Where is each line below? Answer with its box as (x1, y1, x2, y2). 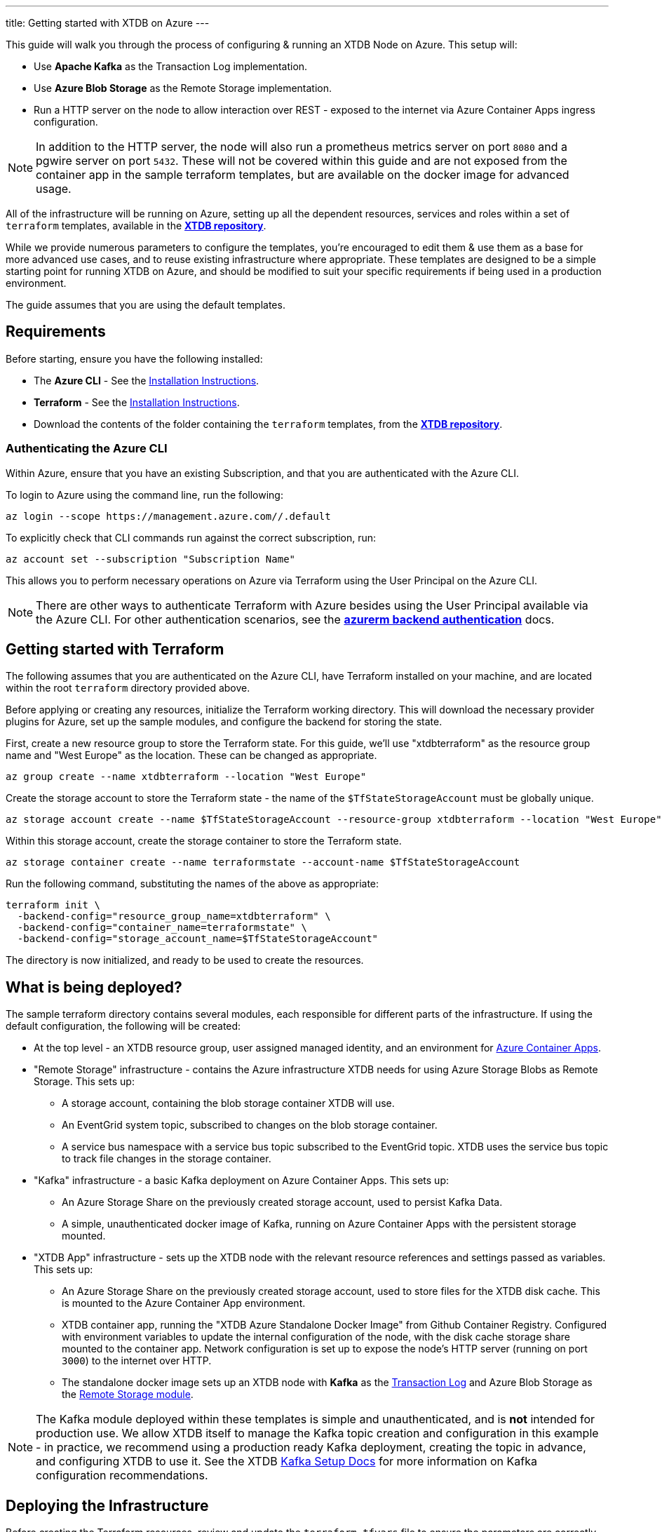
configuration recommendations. (36, 1468, 208, 1483)
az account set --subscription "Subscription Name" (6, 553, 296, 565)
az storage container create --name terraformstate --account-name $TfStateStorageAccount (6, 856, 520, 868)
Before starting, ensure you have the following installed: (6, 352, 263, 365)
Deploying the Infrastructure (6, 1496, 209, 1514)
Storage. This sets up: (34, 1075, 135, 1088)
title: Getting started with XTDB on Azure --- (6, 17, 210, 29)
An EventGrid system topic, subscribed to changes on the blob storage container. (62, 1119, 438, 1131)
